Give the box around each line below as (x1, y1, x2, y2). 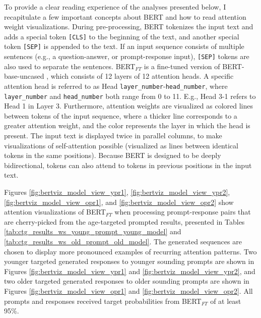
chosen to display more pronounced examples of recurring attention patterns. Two (4, 246, 257, 256)
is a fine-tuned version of (144, 61, 220, 71)
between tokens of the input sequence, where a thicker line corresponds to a (4, 110, 237, 121)
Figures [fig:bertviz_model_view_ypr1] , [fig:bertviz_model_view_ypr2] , (4, 187, 230, 197)
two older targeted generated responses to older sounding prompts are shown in (4, 276, 249, 286)
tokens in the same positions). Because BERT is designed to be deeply (4, 150, 221, 161)
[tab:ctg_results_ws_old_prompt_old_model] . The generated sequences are (4, 236, 242, 246)
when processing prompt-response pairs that (114, 206, 251, 217)
